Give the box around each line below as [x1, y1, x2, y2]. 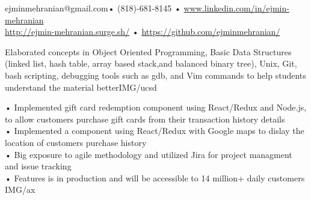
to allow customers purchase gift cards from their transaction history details [5, 112, 285, 125]
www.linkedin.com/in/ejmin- [183, 2, 289, 14]
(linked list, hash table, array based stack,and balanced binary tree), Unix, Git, [5, 57, 297, 70]
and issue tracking [5, 160, 72, 172]
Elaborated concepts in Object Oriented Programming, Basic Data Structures [5, 45, 292, 58]
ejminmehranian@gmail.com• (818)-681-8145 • [5, 2, 181, 14]
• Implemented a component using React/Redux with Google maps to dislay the [5, 124, 304, 137]
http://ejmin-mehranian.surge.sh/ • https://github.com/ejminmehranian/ [5, 25, 280, 38]
